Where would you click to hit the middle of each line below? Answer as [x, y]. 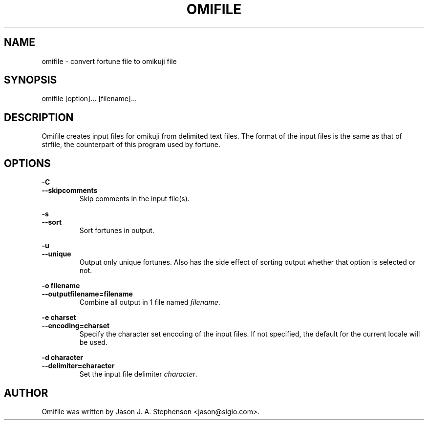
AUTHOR [26, 393]
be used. [93, 342]
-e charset [59, 318]
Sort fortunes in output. [117, 231]
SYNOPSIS [31, 80]
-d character [63, 358]
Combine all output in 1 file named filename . [150, 302]
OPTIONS [27, 163]
